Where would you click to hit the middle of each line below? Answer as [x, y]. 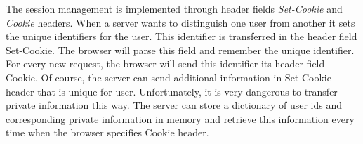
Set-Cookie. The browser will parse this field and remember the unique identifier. [180, 50]
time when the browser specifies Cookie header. [107, 132]
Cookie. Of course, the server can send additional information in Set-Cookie [169, 77]
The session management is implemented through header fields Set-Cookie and [174, 8]
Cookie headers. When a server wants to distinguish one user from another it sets [180, 22]
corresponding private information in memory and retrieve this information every [180, 118]
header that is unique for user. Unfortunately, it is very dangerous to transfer [172, 91]
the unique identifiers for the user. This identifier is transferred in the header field [181, 36]
